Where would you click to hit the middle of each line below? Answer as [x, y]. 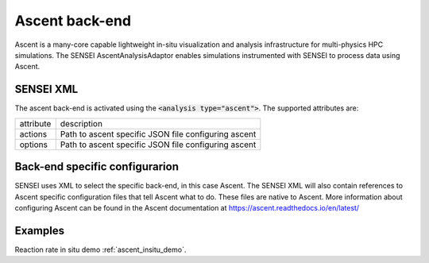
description [81, 123]
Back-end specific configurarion [97, 167]
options [33, 145]
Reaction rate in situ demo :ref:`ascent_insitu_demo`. [100, 249]
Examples [40, 230]
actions [33, 133]
